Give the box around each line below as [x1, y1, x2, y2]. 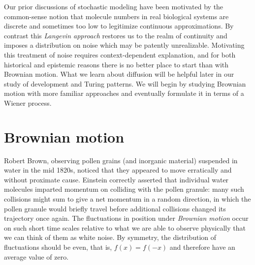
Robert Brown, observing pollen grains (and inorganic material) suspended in [4, 155, 238, 165]
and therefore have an [169, 242, 235, 252]
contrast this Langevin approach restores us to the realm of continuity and [4, 30, 227, 40]
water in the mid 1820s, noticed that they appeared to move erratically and [4, 165, 232, 175]
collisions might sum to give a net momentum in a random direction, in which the [4, 194, 251, 204]
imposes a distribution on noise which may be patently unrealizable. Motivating [4, 40, 245, 50]
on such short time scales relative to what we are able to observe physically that [4, 222, 246, 233]
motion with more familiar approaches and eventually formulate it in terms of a [4, 88, 244, 98]
